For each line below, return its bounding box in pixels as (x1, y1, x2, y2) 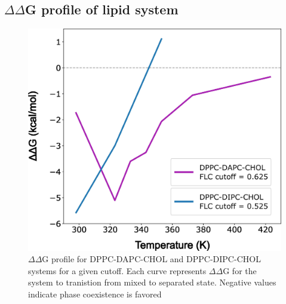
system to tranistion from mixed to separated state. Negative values (28, 276, 276, 288)
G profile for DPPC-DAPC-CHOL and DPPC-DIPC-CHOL (42, 253, 261, 265)
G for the (223, 264, 257, 277)
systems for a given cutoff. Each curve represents (28, 264, 207, 277)
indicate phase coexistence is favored (28, 287, 162, 300)
